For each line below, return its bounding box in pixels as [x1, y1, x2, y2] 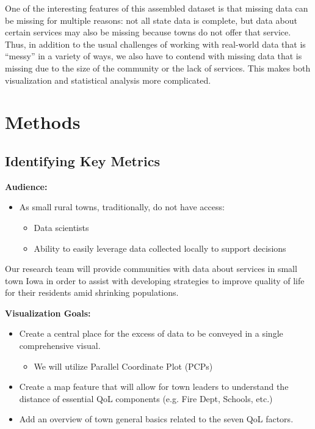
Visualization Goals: [5, 306, 91, 319]
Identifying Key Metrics [5, 151, 160, 170]
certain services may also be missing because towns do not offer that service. [5, 26, 291, 38]
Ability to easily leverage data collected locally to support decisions [34, 241, 286, 254]
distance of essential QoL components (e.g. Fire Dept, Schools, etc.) [19, 392, 273, 405]
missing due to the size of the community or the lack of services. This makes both [5, 61, 311, 74]
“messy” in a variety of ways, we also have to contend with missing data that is [5, 50, 302, 62]
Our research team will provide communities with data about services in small [5, 262, 297, 275]
